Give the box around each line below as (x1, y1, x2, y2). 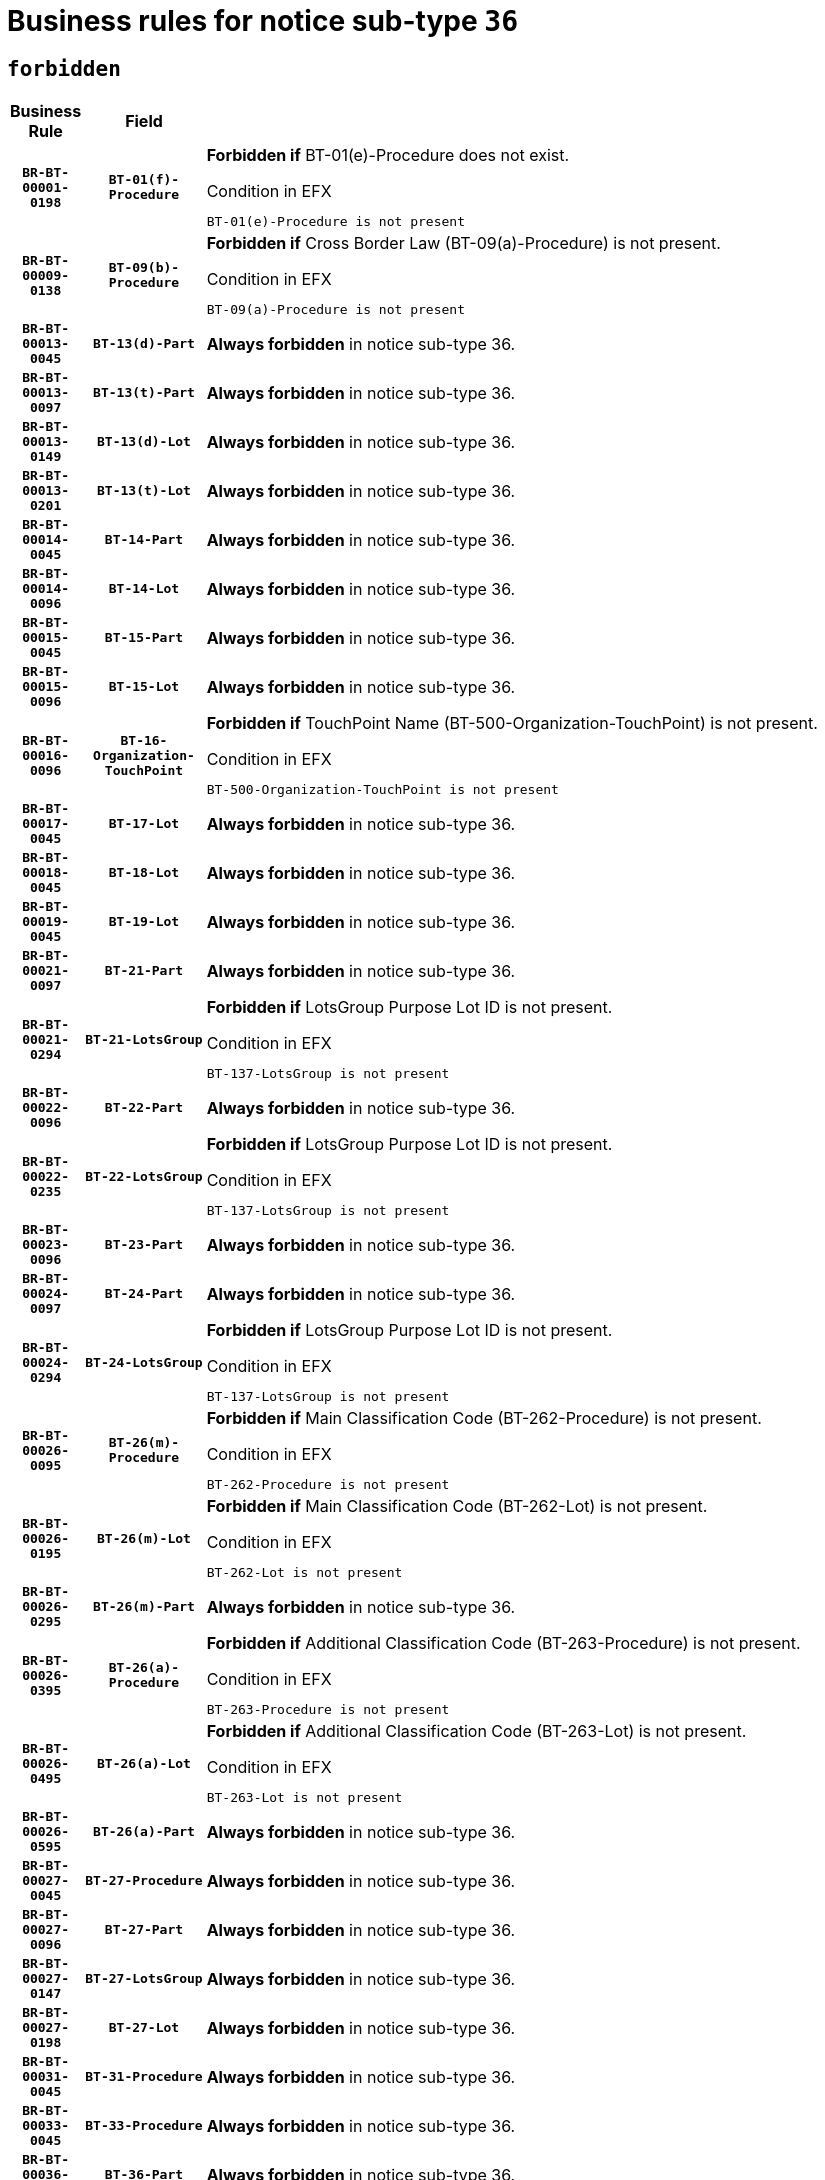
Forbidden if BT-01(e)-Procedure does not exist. (206, 145, 570, 166)
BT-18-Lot (108, 865, 180, 881)
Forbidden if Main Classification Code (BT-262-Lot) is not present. (206, 1496, 708, 1517)
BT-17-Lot (108, 816, 180, 832)
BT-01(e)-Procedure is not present (206, 214, 465, 230)
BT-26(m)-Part (93, 1599, 195, 1615)
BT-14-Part (104, 532, 184, 548)
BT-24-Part (104, 1286, 184, 1302)
